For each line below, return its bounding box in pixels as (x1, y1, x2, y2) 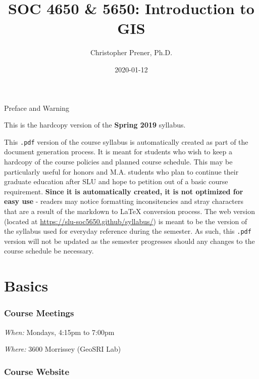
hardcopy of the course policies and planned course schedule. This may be (4, 156, 233, 166)
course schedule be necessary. (4, 245, 94, 256)
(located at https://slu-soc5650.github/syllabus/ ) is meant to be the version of (4, 216, 247, 226)
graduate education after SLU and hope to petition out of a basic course (4, 176, 228, 187)
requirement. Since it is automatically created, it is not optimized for (4, 186, 243, 196)
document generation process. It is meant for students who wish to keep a (4, 146, 233, 157)
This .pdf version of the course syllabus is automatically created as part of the (4, 136, 248, 147)
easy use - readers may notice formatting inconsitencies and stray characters (4, 196, 244, 206)
